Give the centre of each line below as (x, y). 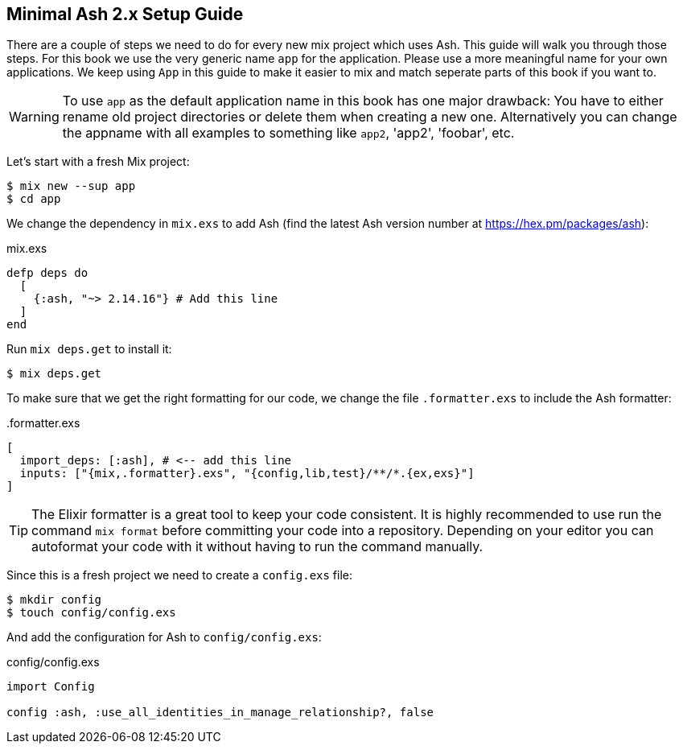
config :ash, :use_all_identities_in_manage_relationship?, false (220, 713)
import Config (51, 687)
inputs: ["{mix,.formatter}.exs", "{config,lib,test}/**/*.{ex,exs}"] (247, 474)
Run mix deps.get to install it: (89, 349)
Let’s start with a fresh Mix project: (98, 162)
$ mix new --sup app (71, 186)
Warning (34, 117)
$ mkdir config (54, 600)
